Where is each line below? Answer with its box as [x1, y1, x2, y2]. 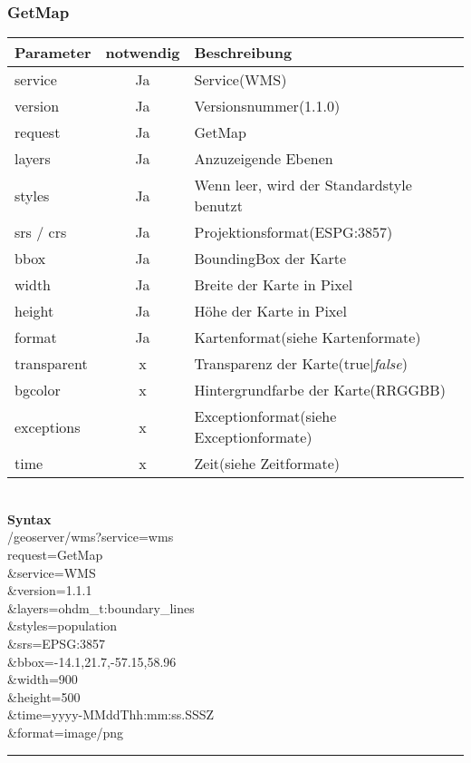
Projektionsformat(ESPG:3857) [194, 221, 393, 243]
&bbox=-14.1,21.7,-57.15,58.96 [7, 651, 177, 670]
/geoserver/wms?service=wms [7, 527, 174, 546]
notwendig [105, 42, 180, 64]
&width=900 [7, 670, 78, 689]
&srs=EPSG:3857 [7, 633, 106, 652]
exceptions [14, 416, 81, 437]
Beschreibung [194, 42, 293, 64]
